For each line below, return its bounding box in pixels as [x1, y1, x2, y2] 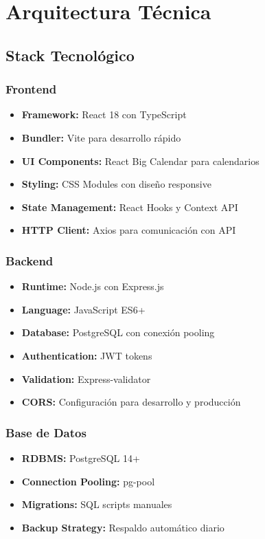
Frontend [5, 80, 57, 98]
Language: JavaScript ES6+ [21, 302, 146, 316]
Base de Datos [5, 423, 87, 441]
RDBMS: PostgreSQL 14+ [21, 450, 140, 465]
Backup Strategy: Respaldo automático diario [21, 520, 224, 534]
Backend [5, 252, 54, 269]
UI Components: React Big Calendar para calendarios [21, 153, 260, 168]
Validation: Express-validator [21, 371, 151, 386]
